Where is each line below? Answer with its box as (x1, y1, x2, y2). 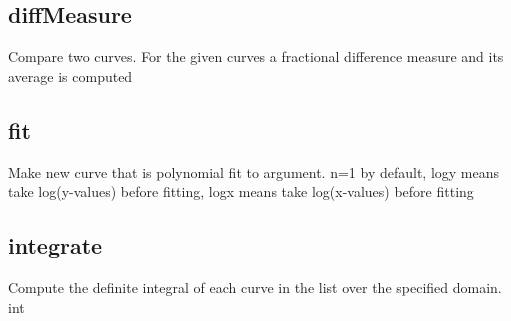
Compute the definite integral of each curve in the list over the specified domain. (8, 276, 502, 297)
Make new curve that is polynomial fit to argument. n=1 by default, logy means (8, 161, 500, 182)
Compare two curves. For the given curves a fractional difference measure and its (8, 46, 504, 67)
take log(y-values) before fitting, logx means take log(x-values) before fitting (8, 181, 474, 202)
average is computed (8, 65, 133, 86)
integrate (8, 230, 103, 261)
